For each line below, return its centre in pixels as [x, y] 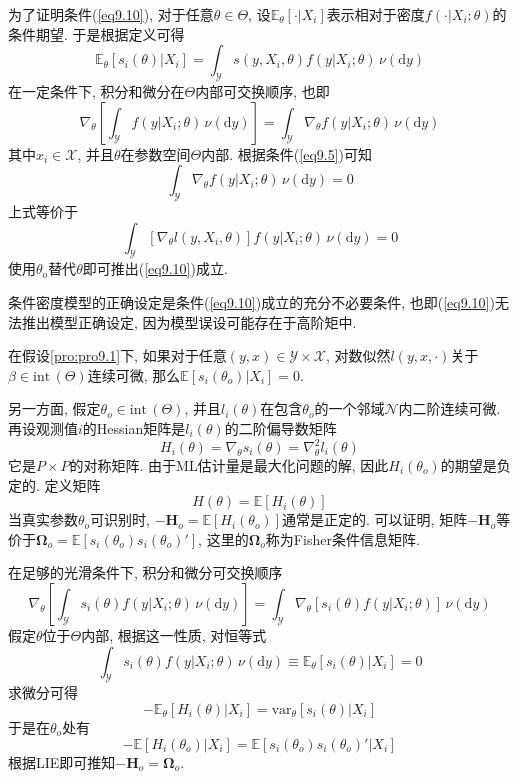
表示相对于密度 [375, 14]
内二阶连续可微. [449, 408]
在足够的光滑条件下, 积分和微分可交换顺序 [145, 572]
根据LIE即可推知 [62, 761]
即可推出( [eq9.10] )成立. [155, 268]
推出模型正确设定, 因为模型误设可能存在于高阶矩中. [189, 321]
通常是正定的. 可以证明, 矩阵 [375, 519]
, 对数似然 [358, 355]
